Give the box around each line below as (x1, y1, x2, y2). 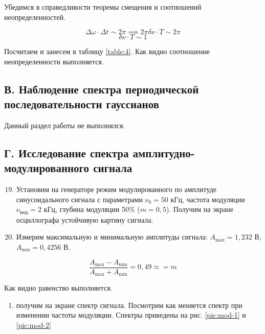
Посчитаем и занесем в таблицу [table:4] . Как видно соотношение (4, 46, 210, 57)
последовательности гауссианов (4, 96, 160, 112)
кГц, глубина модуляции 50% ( (43, 204, 140, 214)
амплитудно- (132, 145, 195, 160)
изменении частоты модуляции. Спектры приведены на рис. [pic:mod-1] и (16, 309, 246, 320)
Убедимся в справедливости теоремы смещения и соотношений (4, 2, 202, 12)
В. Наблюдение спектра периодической (4, 81, 199, 97)
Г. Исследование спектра (4, 145, 129, 160)
